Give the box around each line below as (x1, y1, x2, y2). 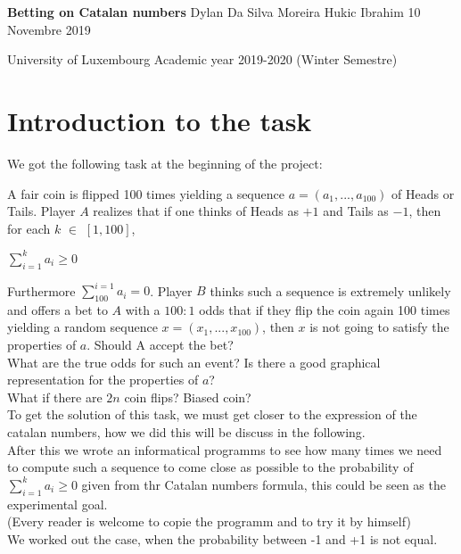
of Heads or (391, 184, 455, 203)
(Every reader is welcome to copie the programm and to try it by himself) (7, 512, 411, 531)
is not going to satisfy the (309, 318, 449, 336)
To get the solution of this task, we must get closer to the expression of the (7, 405, 417, 424)
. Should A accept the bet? (86, 335, 234, 354)
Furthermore (7, 281, 76, 300)
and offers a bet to (7, 300, 108, 318)
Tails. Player (7, 202, 76, 220)
